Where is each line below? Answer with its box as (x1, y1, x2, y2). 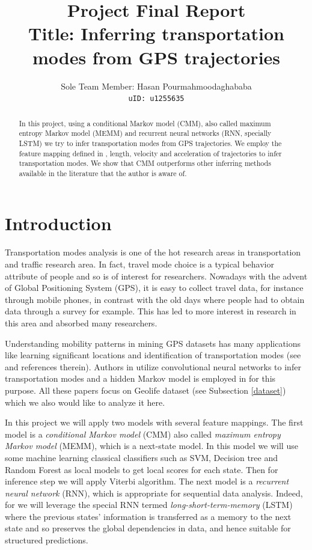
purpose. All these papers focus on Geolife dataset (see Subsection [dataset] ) (5, 383, 286, 396)
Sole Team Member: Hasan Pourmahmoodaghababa (61, 79, 252, 92)
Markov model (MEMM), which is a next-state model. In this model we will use (5, 439, 298, 452)
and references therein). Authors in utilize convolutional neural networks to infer (5, 360, 301, 373)
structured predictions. (5, 534, 88, 546)
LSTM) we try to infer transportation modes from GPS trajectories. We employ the (19, 138, 282, 148)
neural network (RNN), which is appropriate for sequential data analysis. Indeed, (5, 486, 303, 499)
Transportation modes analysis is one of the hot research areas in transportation (5, 246, 301, 258)
